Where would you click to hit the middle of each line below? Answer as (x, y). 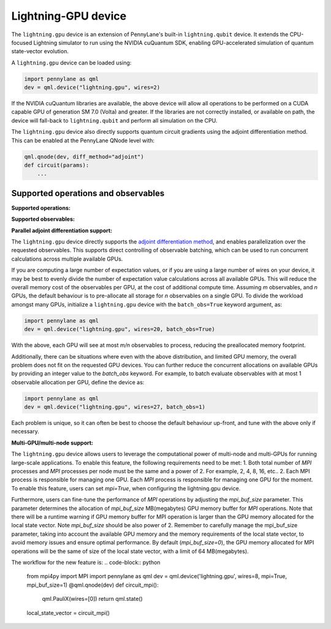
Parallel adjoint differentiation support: (62, 231)
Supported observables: (43, 219)
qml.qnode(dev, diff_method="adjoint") (84, 157)
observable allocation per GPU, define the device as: (78, 382)
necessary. (25, 432)
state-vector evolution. (40, 51)
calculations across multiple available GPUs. (67, 259)
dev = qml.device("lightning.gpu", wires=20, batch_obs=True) (120, 329)
